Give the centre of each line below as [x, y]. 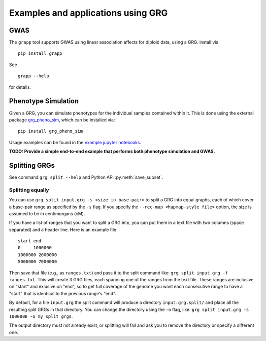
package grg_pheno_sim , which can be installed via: [62, 120]
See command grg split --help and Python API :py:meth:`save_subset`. [86, 177]
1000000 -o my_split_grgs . [41, 316]
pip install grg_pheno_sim [50, 131]
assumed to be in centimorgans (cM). [47, 213]
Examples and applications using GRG [88, 13]
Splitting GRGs [32, 165]
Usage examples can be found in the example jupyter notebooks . [75, 142]
